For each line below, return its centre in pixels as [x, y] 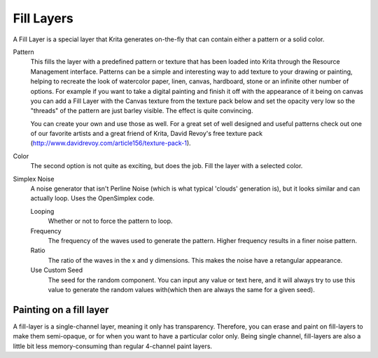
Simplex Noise [34, 179]
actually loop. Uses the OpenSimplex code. [93, 198]
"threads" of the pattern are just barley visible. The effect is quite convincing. [142, 111]
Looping [42, 211]
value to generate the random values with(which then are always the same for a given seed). [181, 289]
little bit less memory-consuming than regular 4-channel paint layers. [113, 346]
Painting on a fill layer [61, 309]
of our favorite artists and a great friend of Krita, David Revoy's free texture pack [146, 134]
